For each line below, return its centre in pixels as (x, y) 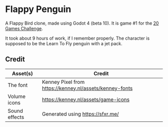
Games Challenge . (24, 28)
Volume (17, 96)
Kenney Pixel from (63, 82)
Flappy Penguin (38, 9)
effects (16, 117)
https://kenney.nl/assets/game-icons (86, 99)
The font (18, 85)
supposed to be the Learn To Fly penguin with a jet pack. (64, 43)
